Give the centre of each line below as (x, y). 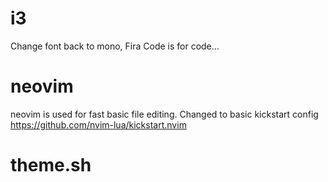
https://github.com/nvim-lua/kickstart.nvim (98, 124)
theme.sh (51, 165)
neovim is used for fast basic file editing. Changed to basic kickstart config (164, 114)
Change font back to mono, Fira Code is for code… (115, 46)
